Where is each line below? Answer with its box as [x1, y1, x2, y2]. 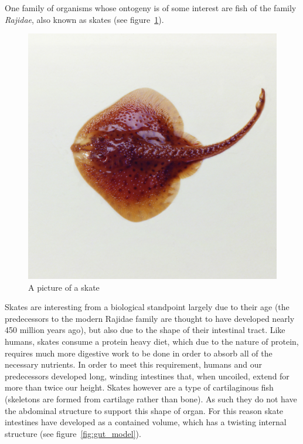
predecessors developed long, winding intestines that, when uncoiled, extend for [5, 369, 290, 382]
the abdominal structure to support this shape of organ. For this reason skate [5, 404, 284, 416]
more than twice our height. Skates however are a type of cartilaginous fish [5, 381, 274, 393]
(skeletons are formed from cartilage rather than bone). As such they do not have [5, 392, 297, 405]
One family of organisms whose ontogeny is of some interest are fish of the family [5, 2, 297, 14]
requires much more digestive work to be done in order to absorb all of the [5, 347, 273, 359]
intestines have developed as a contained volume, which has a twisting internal [5, 416, 287, 428]
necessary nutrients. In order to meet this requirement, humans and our [5, 358, 262, 371]
